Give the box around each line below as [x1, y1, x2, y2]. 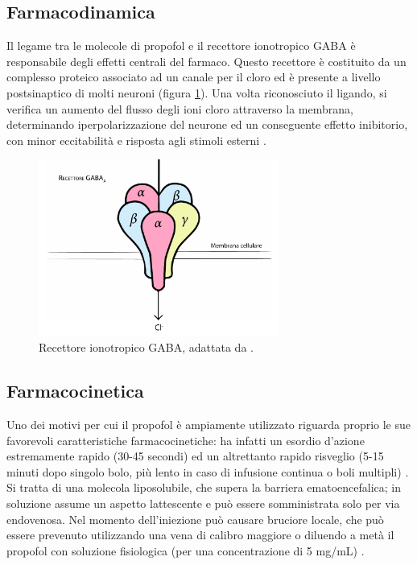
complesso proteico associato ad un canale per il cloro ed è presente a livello [6, 68, 381, 85]
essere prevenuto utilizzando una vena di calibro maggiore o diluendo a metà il [6, 526, 394, 543]
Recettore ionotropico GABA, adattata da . [39, 339, 254, 356]
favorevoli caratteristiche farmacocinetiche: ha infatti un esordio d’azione [6, 431, 365, 448]
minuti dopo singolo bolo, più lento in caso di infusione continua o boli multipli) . [6, 463, 409, 480]
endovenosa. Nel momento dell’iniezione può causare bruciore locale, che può [6, 510, 384, 527]
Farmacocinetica [6, 378, 144, 403]
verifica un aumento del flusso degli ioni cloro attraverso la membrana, [6, 100, 353, 117]
